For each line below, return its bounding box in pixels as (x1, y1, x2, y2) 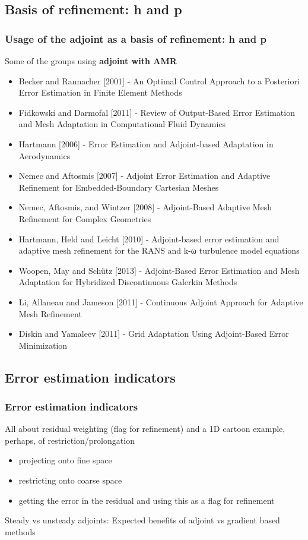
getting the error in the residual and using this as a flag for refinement (18, 494, 275, 506)
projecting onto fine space (18, 454, 112, 466)
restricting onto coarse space (18, 474, 122, 487)
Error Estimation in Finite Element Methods (18, 86, 182, 99)
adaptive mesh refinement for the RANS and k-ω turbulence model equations (18, 244, 300, 257)
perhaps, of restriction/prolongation (5, 434, 135, 446)
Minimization (18, 339, 68, 351)
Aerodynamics (18, 149, 71, 162)
